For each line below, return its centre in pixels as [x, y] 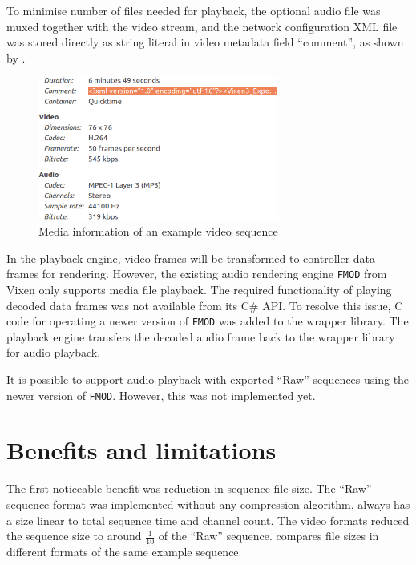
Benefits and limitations [141, 450]
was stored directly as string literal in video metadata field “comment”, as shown [205, 42]
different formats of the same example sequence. [124, 551]
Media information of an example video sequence [158, 231]
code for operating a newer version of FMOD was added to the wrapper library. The [208, 321]
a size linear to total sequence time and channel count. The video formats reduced [208, 520]
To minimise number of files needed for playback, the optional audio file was [194, 10]
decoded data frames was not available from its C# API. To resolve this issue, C [205, 305]
